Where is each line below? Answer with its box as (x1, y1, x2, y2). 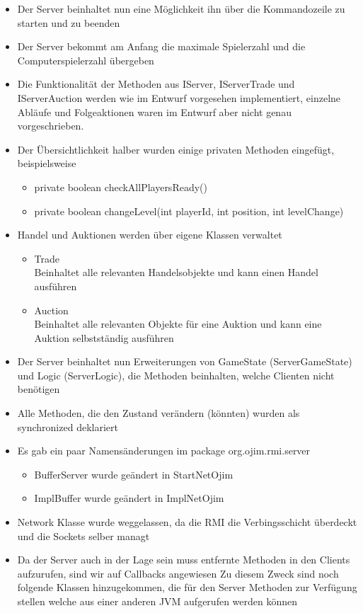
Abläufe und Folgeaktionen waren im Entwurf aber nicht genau (17, 104, 292, 119)
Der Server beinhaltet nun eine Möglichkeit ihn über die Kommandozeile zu (17, 1, 345, 16)
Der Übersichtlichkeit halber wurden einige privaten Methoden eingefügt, (17, 142, 335, 156)
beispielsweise (17, 156, 76, 171)
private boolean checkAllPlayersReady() (34, 179, 207, 194)
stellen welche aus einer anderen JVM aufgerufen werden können (17, 594, 298, 608)
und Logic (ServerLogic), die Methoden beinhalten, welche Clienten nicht (17, 367, 335, 382)
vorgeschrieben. (17, 118, 84, 133)
